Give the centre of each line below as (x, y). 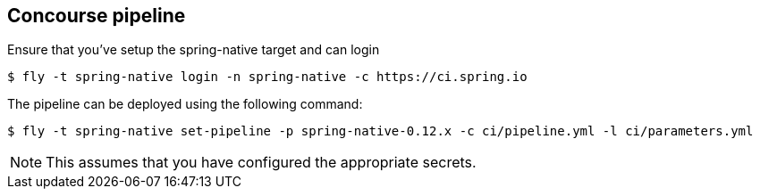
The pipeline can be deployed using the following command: (185, 104)
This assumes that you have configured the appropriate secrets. (261, 163)
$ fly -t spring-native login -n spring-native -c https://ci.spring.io (267, 77)
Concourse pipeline (97, 16)
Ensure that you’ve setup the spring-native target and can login (194, 50)
